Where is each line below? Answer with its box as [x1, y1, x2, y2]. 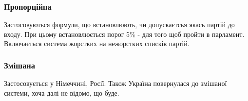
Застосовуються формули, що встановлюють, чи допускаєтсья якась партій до [4, 19, 235, 30]
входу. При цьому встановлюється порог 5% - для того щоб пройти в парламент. [4, 29, 245, 39]
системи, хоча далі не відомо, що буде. [4, 87, 119, 98]
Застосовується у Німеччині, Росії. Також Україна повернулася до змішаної [4, 78, 227, 88]
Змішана [4, 59, 35, 71]
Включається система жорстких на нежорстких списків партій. [4, 38, 190, 49]
